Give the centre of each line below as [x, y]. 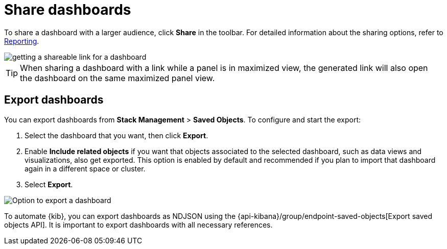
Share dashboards [68, 10]
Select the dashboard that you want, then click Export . [116, 135]
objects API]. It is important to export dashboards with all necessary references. [138, 225]
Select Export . [49, 184]
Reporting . [22, 41]
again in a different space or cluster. [85, 168]
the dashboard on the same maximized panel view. [117, 78]
